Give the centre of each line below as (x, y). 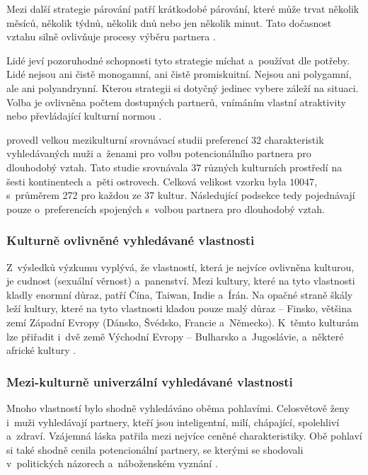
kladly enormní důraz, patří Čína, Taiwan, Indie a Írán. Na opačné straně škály (180, 294)
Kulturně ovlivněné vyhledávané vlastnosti (131, 240)
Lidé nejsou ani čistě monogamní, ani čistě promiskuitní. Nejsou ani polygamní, (179, 74)
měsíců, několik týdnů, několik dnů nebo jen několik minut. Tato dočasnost (169, 22)
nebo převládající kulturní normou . (84, 116)
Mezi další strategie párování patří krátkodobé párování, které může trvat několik (183, 8)
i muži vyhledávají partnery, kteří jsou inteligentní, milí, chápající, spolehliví (173, 422)
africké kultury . (41, 350)
